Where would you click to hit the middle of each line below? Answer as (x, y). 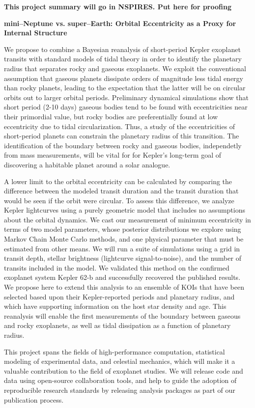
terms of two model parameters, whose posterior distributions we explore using (123, 229)
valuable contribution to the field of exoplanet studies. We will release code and (124, 370)
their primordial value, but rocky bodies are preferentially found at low (111, 116)
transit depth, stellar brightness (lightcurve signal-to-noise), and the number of (123, 258)
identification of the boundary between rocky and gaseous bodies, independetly (123, 145)
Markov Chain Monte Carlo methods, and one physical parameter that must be (124, 239)
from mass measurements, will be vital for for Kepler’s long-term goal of (113, 155)
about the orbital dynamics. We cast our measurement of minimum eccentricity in (127, 219)
